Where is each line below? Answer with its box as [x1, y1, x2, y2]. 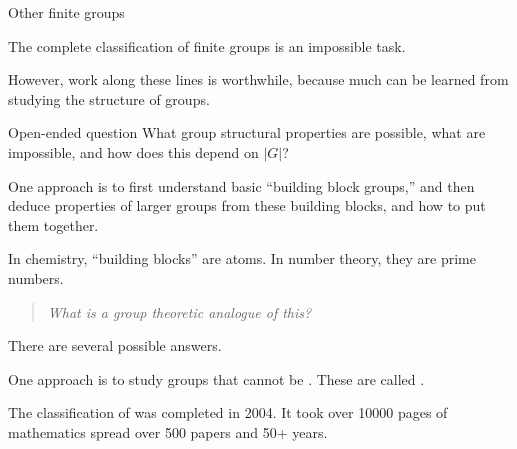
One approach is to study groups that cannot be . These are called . [8, 368, 425, 389]
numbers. [8, 267, 64, 288]
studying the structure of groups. [8, 88, 210, 109]
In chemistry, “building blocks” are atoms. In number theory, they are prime [8, 248, 476, 269]
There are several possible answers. [8, 335, 222, 356]
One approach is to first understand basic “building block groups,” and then [8, 175, 475, 196]
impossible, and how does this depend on [8, 141, 259, 162]
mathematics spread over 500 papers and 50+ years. [8, 421, 328, 442]
